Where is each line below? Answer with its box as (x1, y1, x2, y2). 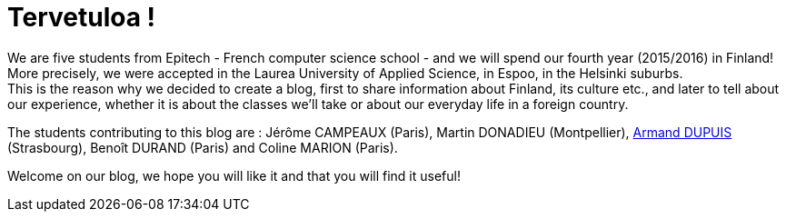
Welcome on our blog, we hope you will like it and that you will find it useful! (7, 167, 461, 184)
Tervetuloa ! (7, 2, 156, 33)
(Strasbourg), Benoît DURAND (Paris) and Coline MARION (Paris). (7, 139, 398, 155)
